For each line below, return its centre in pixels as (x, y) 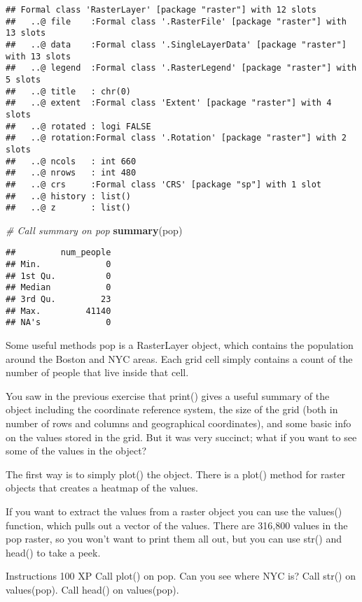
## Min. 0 (58, 265)
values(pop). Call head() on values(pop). (92, 589)
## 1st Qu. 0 (58, 276)
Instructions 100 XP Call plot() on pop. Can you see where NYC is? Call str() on (181, 576)
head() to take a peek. (53, 552)
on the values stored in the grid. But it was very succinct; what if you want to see (181, 437)
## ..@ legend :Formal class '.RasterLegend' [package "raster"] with (181, 68)
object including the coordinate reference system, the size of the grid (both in (172, 409)
